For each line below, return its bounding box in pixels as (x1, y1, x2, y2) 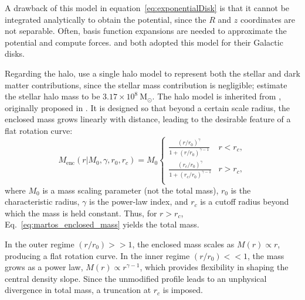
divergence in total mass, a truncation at (5, 284, 151, 296)
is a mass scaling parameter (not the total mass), (42, 184, 219, 196)
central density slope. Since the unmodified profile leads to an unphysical (5, 272, 267, 284)
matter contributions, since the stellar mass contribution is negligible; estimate (5, 78, 287, 91)
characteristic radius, (5, 195, 80, 208)
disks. (5, 47, 25, 60)
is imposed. (162, 284, 204, 296)
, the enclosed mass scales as (132, 238, 235, 250)
